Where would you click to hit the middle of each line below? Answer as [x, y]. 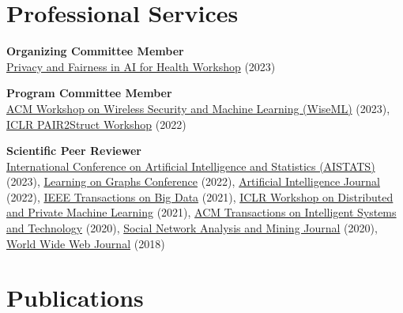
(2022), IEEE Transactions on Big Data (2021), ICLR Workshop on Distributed [200, 196]
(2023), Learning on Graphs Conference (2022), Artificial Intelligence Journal [193, 181]
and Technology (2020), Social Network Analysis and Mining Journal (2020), [192, 228]
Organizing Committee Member [95, 51]
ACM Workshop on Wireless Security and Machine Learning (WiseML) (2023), [198, 108]
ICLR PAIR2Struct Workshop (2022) [96, 124]
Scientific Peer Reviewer [74, 151]
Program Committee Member [89, 93]
